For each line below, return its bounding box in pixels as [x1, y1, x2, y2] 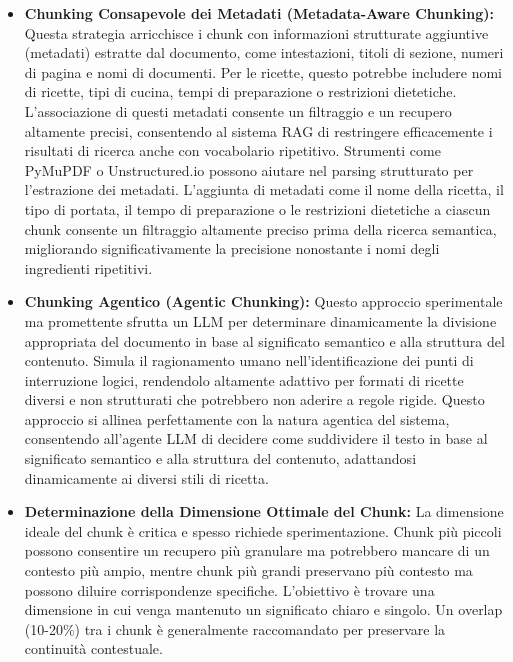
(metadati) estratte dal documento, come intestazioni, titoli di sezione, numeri [24, 42, 504, 63]
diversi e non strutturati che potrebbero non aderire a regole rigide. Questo [24, 389, 485, 410]
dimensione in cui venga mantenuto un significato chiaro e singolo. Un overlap [24, 599, 503, 620]
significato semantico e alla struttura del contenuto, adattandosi [24, 448, 417, 469]
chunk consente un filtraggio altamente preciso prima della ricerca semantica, [24, 218, 497, 239]
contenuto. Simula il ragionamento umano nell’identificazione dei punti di [24, 350, 474, 371]
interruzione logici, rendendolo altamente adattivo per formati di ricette [24, 369, 464, 390]
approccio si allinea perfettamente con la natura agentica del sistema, [24, 408, 450, 429]
